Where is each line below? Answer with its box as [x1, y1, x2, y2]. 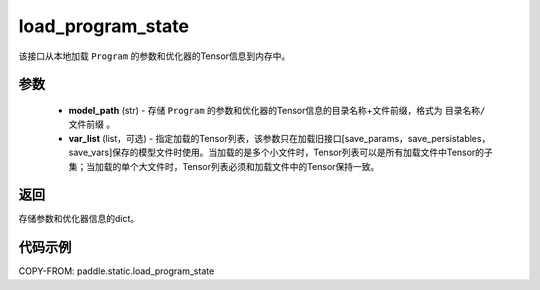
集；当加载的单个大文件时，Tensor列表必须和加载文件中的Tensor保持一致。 [68, 160, 380, 172]
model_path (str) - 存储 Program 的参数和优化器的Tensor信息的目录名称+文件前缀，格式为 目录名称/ [68, 104, 486, 116]
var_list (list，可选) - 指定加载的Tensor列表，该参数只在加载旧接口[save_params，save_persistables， [68, 132, 491, 144]
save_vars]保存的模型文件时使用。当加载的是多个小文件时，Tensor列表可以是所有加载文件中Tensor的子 [68, 146, 494, 159]
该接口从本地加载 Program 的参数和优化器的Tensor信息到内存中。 [18, 50, 291, 62]
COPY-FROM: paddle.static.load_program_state [18, 265, 215, 277]
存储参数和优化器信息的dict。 [18, 213, 140, 225]
